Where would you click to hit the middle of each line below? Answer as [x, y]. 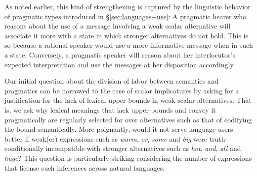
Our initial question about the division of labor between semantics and [112, 81]
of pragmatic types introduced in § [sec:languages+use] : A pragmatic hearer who [126, 16]
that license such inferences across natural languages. [85, 167]
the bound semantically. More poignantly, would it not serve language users [119, 129]
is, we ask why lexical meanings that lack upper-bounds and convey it [110, 109]
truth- [218, 138]
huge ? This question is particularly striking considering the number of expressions [128, 158]
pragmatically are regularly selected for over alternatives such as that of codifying [128, 119]
